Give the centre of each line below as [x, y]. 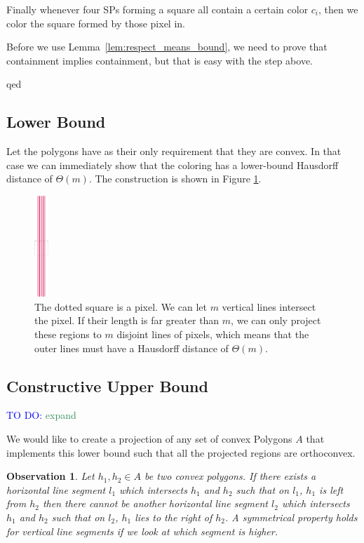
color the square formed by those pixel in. [96, 23]
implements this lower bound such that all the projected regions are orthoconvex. [181, 452]
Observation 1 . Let [50, 476]
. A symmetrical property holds [291, 517]
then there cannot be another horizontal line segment [155, 503]
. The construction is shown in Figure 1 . [175, 179]
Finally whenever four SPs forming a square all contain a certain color [157, 9]
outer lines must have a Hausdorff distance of [132, 348]
